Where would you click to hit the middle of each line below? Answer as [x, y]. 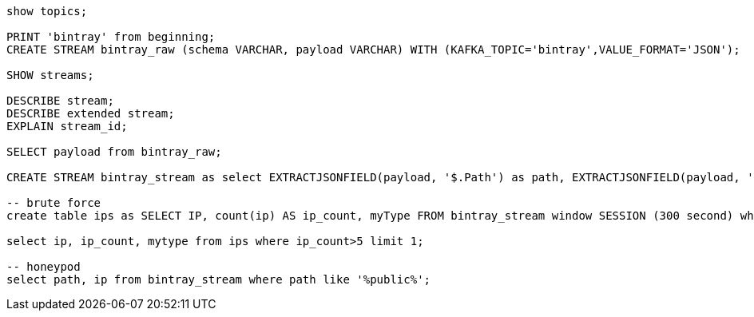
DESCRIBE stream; [60, 101]
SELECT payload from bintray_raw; [114, 152]
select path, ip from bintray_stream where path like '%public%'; [219, 279]
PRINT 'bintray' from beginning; [111, 37]
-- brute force [54, 203]
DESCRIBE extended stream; [91, 113]
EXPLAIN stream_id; [67, 126]
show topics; [47, 11]
